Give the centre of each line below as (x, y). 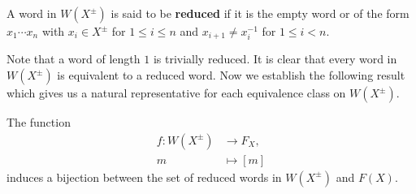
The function (39, 122)
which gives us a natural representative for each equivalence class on (176, 93)
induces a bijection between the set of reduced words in (144, 177)
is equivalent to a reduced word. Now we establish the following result (231, 75)
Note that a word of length (74, 59)
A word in (32, 13)
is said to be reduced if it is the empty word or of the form (260, 13)
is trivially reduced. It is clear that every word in (275, 59)
